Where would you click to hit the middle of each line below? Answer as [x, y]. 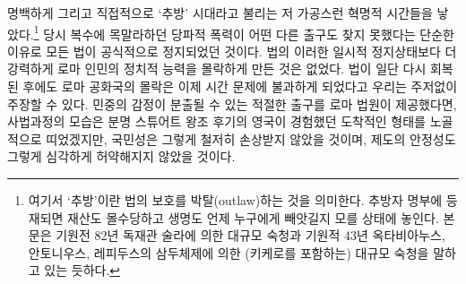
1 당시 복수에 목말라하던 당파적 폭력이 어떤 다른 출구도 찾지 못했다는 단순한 [244, 32]
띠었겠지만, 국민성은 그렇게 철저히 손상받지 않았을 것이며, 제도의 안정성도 [251, 138]
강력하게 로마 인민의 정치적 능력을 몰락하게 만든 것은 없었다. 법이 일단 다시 [217, 69]
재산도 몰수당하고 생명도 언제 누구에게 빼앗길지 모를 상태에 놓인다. [253, 217]
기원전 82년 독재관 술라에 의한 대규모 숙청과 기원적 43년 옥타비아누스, [250, 235]
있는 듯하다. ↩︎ [82, 270]
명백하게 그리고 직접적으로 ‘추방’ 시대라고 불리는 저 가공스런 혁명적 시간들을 [220, 13]
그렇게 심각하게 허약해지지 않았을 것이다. [121, 156]
